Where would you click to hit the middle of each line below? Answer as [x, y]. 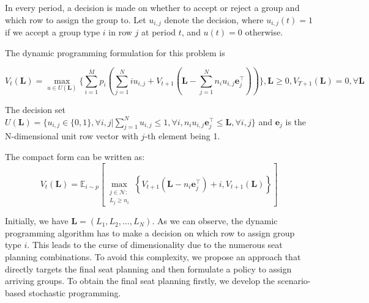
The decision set [35, 110]
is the [296, 121]
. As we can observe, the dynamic [215, 221]
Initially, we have [37, 221]
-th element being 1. [182, 136]
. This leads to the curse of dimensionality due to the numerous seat [155, 245]
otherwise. [264, 32]
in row [120, 32]
